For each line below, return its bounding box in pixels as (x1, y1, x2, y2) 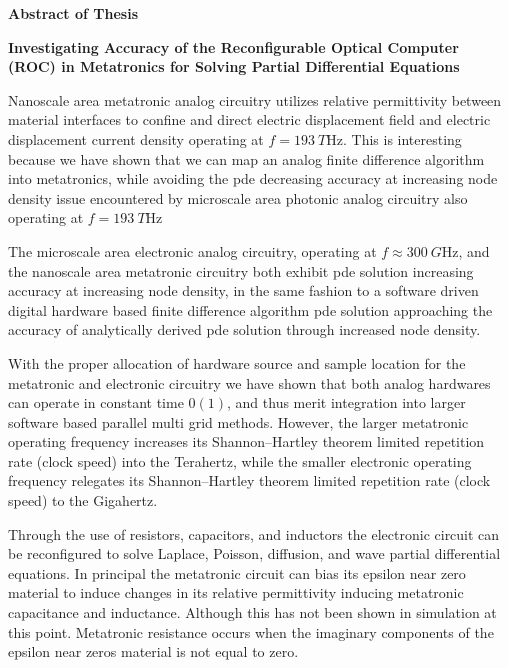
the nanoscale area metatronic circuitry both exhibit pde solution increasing (8, 260, 474, 281)
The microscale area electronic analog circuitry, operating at (8, 240, 377, 261)
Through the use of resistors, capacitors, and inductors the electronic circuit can (8, 523, 500, 544)
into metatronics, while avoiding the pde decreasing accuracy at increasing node (8, 168, 498, 189)
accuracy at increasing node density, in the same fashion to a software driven (8, 280, 479, 301)
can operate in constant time (8, 392, 184, 413)
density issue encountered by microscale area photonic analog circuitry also (8, 187, 468, 208)
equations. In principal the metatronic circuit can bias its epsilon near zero (8, 562, 466, 583)
